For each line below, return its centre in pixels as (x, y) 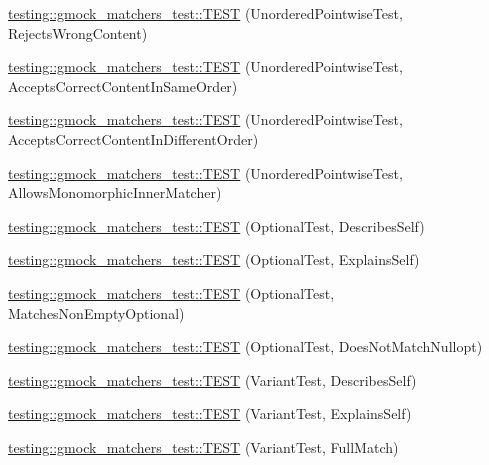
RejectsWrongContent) (78, 32)
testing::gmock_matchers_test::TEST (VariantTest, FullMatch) (203, 446)
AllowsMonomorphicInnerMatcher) (115, 192)
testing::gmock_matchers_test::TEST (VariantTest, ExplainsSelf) (210, 413)
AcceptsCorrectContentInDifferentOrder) (133, 138)
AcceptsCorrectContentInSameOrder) (123, 85)
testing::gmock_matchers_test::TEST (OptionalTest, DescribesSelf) (216, 225)
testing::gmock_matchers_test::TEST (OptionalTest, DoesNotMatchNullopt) (245, 346)
